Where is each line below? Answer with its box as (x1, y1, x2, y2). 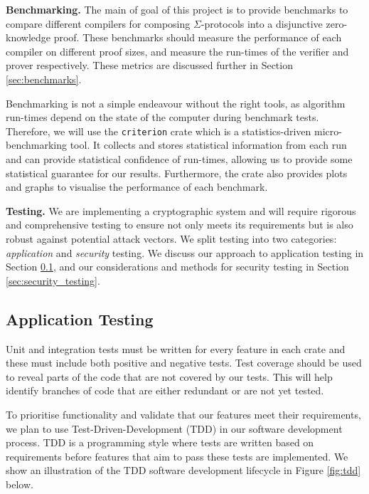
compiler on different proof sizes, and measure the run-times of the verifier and (6, 43, 349, 58)
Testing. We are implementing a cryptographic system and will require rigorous (6, 203, 356, 218)
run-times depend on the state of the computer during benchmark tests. (6, 110, 319, 125)
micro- (314, 123, 342, 138)
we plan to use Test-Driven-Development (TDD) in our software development (6, 421, 343, 436)
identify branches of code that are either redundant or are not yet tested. (6, 383, 324, 398)
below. (6, 476, 33, 491)
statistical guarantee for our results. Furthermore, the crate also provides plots (6, 165, 348, 180)
